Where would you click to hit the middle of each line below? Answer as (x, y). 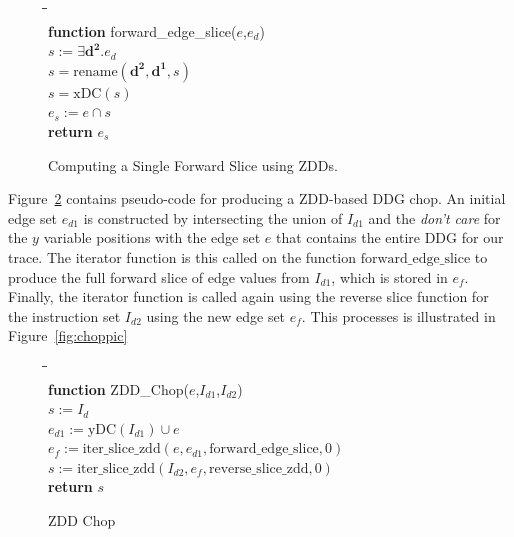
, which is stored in (389, 276)
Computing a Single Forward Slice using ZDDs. (193, 164)
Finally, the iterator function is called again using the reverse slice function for (248, 296)
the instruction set (64, 315)
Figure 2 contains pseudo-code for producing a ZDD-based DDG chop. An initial (257, 198)
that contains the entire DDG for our (389, 237)
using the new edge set (216, 315)
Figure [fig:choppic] (68, 335)
